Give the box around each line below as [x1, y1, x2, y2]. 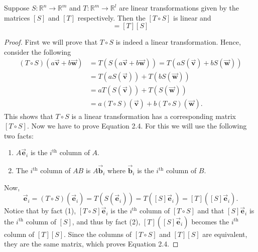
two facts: [4, 130, 34, 141]
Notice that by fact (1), [4, 205, 76, 216]
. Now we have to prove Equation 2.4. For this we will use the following [27, 120, 247, 131]
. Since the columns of [64, 228, 132, 239]
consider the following [4, 46, 71, 57]
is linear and [173, 12, 211, 23]
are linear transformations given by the [119, 3, 239, 13]
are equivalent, [202, 228, 247, 239]
